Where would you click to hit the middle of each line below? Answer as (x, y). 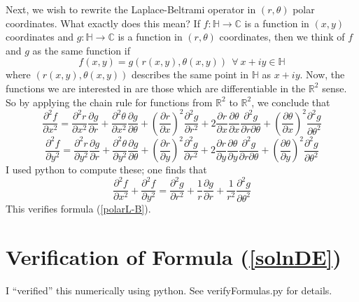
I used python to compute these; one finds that (106, 170)
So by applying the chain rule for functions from (109, 102)
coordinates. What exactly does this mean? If (103, 23)
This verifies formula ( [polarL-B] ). (78, 209)
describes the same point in (190, 74)
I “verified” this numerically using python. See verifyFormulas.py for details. (169, 290)
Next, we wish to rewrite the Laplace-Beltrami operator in (131, 9)
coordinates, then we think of (282, 37)
